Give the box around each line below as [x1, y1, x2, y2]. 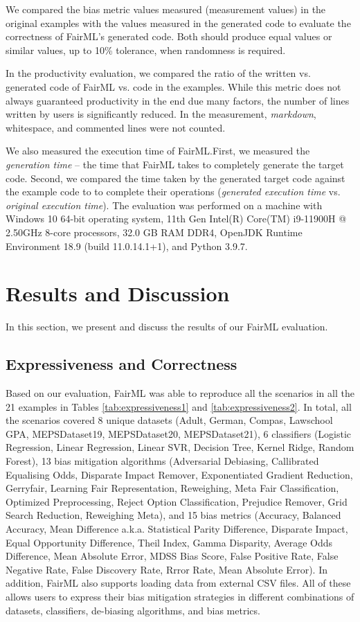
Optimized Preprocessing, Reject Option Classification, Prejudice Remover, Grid [6, 494, 348, 508]
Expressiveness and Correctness [6, 353, 237, 375]
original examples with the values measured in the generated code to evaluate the [6, 15, 351, 30]
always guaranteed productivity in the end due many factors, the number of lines [6, 93, 350, 107]
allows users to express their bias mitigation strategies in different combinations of [6, 589, 354, 603]
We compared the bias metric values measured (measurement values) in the [6, 2, 326, 16]
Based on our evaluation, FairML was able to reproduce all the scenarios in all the [6, 386, 354, 400]
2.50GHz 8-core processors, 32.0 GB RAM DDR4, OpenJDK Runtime [6, 224, 303, 239]
